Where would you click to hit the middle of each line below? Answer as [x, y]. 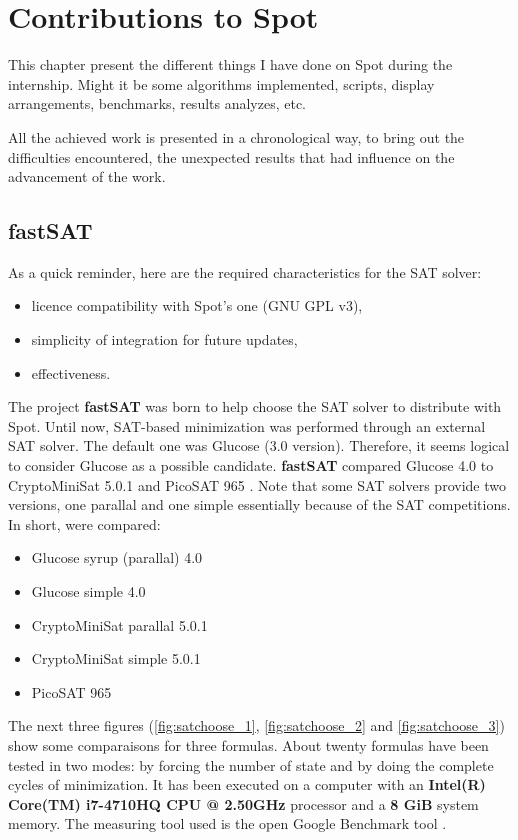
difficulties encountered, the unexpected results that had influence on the [231, 156]
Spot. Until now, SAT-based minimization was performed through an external [247, 425]
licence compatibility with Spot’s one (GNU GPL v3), [197, 305]
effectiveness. [71, 372]
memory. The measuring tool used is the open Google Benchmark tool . [227, 823]
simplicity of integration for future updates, [164, 339]
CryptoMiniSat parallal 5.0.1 [119, 624]
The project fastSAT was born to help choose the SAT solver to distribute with [255, 406]
